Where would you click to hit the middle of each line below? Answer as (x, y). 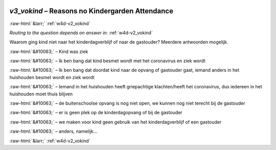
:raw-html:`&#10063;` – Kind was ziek (49, 52)
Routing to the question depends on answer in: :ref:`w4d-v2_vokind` (81, 33)
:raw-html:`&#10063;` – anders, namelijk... (53, 131)
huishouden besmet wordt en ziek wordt (52, 77)
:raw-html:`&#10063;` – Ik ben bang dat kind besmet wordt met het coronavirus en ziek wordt (107, 61)
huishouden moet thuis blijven (41, 94)
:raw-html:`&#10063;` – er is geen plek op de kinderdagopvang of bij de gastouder (96, 113)
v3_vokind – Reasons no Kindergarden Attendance (91, 11)
